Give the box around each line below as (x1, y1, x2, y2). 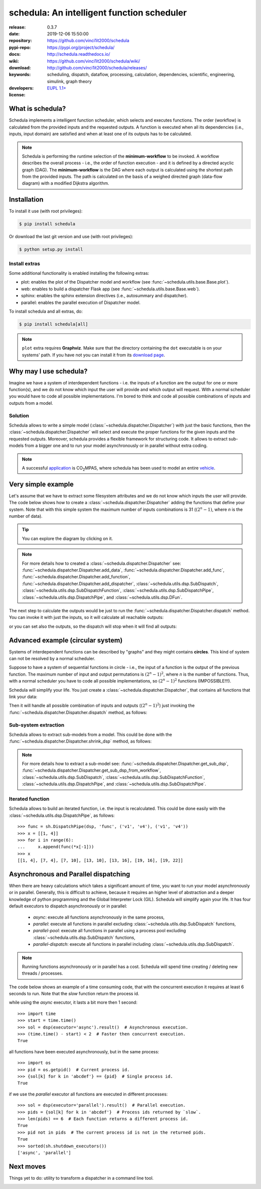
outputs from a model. (9, 400, 53, 406)
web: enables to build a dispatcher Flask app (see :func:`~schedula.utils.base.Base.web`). (21, 286, 200, 292)
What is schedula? (9, 105, 66, 113)
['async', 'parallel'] (17, 1150, 72, 1156)
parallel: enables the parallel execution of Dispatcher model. (21, 300, 141, 305)
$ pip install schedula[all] (19, 321, 88, 327)
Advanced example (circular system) (9, 636, 123, 644)
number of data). (9, 513, 43, 519)
